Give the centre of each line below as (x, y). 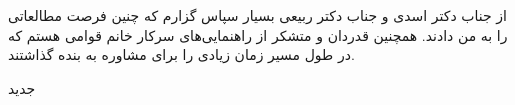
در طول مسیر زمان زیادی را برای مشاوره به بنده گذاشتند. (181, 54)
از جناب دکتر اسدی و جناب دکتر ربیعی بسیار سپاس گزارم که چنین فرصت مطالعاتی (257, 15)
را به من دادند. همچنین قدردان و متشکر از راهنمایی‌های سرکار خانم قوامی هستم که (258, 34)
